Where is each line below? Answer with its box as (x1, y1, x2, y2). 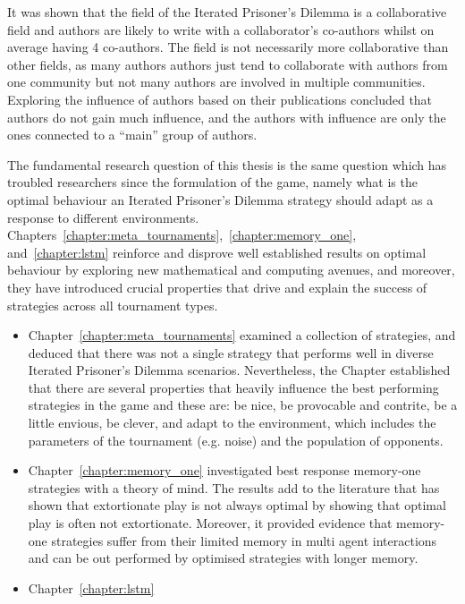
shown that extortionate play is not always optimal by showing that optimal (28, 496, 446, 515)
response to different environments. (7, 208, 199, 226)
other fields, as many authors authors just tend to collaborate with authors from (7, 55, 448, 73)
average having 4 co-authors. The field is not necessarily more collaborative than (7, 38, 449, 56)
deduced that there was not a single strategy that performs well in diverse (28, 343, 434, 362)
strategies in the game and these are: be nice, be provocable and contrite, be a (28, 396, 458, 414)
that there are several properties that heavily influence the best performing (28, 378, 439, 396)
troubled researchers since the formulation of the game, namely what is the (7, 173, 418, 191)
